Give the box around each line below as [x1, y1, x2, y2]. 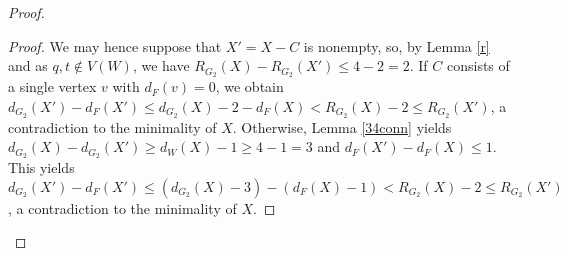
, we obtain [215, 76, 284, 97]
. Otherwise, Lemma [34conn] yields [232, 116, 452, 137]
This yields [8, 156, 75, 177]
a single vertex [8, 76, 97, 97]
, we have [132, 55, 190, 76]
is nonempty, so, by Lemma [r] [303, 35, 490, 56]
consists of [446, 55, 510, 76]
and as [8, 55, 48, 76]
